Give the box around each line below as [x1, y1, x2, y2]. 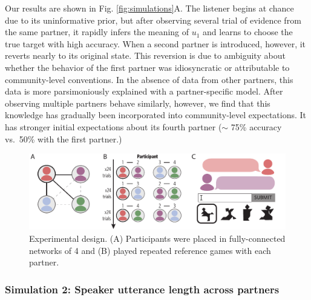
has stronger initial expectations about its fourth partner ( [5, 120, 222, 133]
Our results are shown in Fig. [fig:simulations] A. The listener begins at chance [5, 2, 294, 14]
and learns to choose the [203, 25, 293, 38]
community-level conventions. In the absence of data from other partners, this [5, 73, 293, 85]
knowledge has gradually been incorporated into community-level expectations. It [5, 108, 307, 121]
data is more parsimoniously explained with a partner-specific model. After [5, 85, 283, 98]
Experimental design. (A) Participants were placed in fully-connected [29, 232, 286, 244]
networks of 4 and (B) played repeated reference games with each [29, 244, 271, 256]
